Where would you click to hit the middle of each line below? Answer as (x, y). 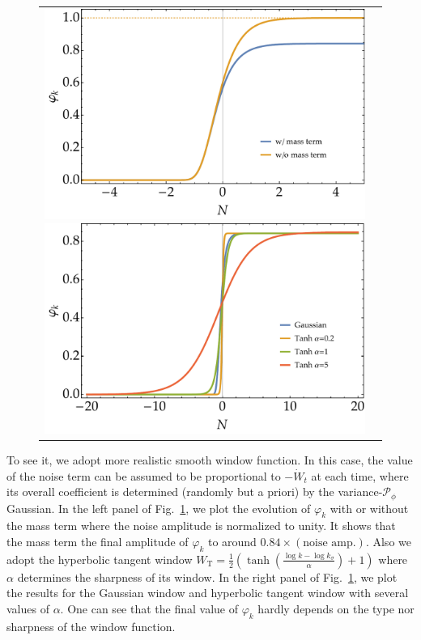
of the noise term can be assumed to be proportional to (144, 475)
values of (28, 608)
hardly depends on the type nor (336, 608)
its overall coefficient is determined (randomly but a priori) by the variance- (195, 492)
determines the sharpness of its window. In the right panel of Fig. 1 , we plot (207, 576)
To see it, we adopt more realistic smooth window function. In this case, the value (210, 459)
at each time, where (360, 475)
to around (232, 541)
